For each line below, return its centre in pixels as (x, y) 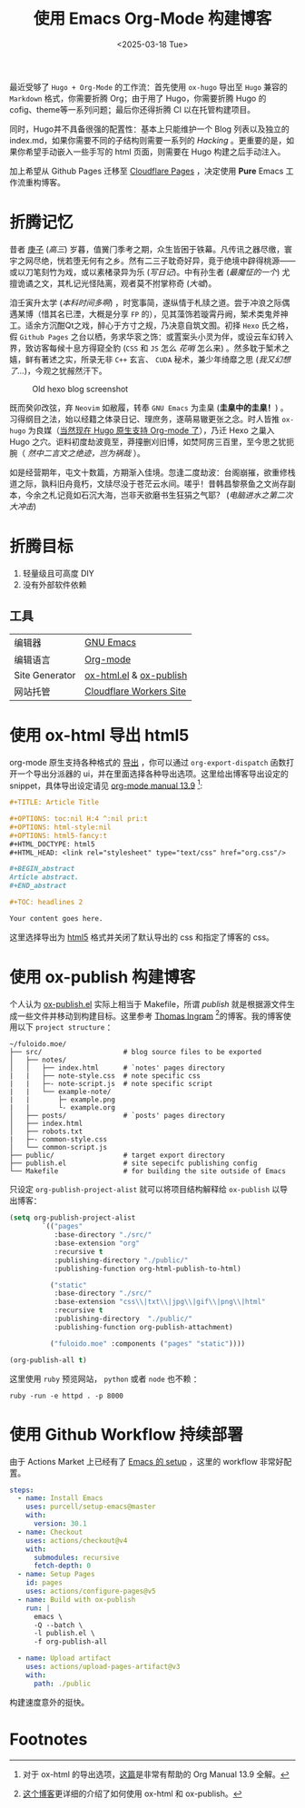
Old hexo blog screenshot (80, 389)
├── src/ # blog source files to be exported (135, 1052)
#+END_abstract (38, 886)
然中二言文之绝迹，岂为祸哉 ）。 (86, 453)
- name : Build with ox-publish (77, 1599)
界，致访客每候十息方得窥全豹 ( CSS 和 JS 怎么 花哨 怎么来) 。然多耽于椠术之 (150, 348)
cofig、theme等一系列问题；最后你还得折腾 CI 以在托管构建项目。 (133, 109)
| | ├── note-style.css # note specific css (105, 1076)
